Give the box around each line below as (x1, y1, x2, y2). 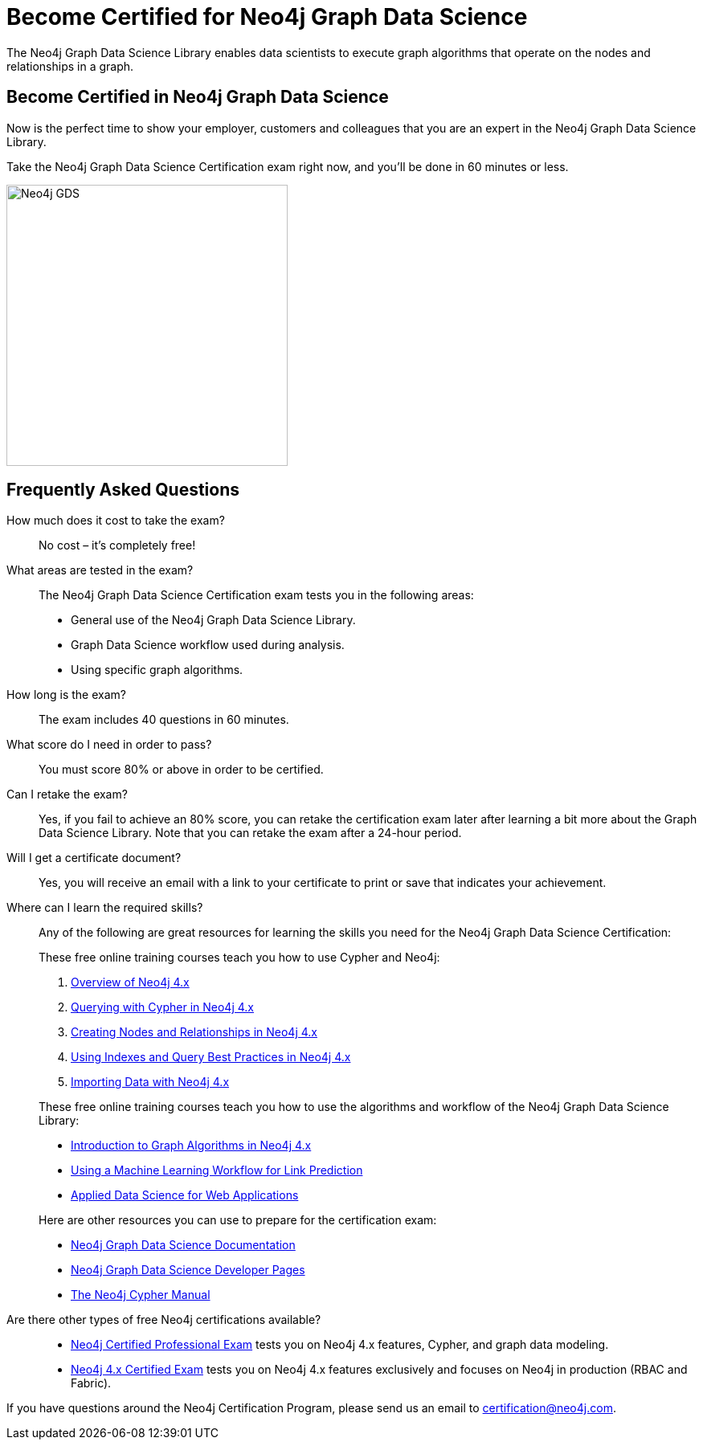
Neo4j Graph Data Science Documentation (71, 1238, 296, 1252)
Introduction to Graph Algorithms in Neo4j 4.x (71, 1138, 312, 1153)
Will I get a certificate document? (6, 851, 182, 865)
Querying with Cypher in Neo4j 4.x (71, 1000, 254, 1015)
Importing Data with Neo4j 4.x (71, 1075, 230, 1089)
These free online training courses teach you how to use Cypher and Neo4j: (39, 950, 440, 965)
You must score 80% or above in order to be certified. (39, 762, 324, 777)
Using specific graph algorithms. (71, 663, 243, 677)
